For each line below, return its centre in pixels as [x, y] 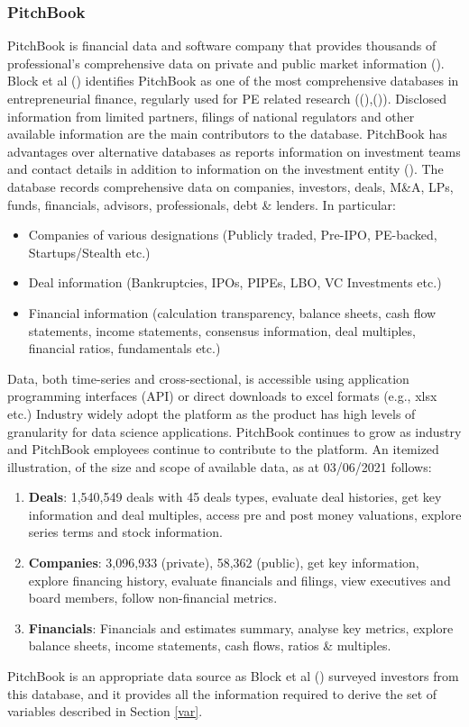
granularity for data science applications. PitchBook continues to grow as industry [234, 431]
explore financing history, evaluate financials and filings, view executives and [239, 580]
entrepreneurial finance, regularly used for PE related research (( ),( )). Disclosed [227, 98]
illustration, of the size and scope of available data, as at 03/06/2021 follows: [220, 466]
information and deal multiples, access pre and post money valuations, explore [245, 514]
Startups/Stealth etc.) [89, 252]
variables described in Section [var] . [105, 711]
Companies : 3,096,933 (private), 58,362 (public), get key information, [224, 563]
